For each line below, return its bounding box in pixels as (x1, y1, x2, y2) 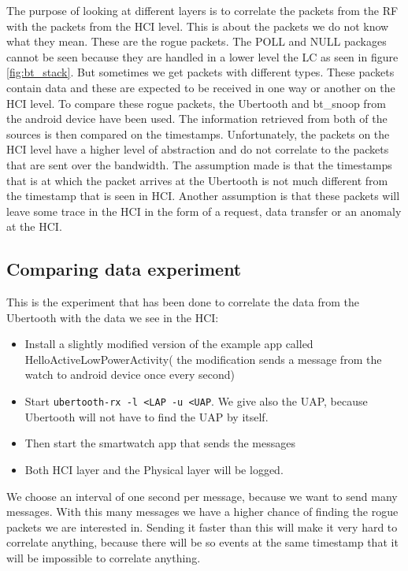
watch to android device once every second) (24, 366, 235, 383)
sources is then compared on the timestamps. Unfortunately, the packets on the (6, 125, 390, 142)
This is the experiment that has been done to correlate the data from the (6, 294, 359, 310)
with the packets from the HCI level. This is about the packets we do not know (6, 17, 389, 34)
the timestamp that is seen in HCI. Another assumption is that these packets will (6, 187, 400, 204)
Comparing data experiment (6, 257, 242, 281)
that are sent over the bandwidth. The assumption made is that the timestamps (6, 156, 392, 172)
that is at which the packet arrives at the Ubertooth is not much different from (6, 172, 388, 188)
